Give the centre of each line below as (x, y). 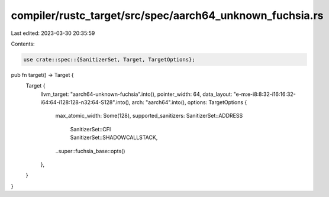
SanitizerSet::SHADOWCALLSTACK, (114, 138)
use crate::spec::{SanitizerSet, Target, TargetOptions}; (109, 59)
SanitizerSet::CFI (91, 129)
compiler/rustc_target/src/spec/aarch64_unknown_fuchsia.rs (167, 15)
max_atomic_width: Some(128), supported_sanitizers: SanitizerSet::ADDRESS (149, 116)
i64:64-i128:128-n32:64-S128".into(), (86, 102)
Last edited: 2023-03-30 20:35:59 (53, 33)
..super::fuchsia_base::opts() (90, 151)
